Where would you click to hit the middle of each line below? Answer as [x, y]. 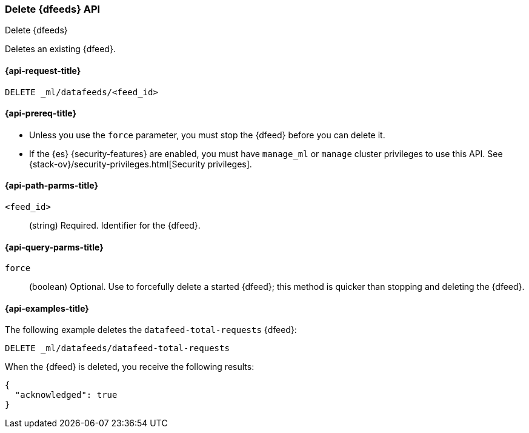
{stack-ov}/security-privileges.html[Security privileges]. [141, 164]
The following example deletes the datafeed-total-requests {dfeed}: [151, 330]
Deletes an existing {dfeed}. [60, 49]
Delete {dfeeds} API [53, 9]
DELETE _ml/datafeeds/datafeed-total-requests [117, 348]
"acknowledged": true [66, 395]
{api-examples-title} [47, 308]
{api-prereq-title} [41, 113]
